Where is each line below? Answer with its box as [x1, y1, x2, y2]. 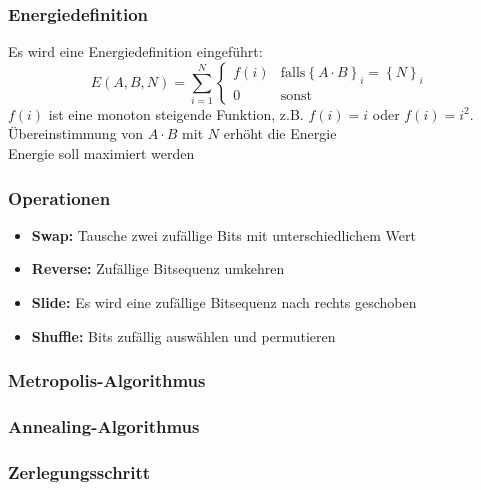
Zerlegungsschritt [8, 459, 151, 484]
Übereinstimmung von [8, 123, 144, 144]
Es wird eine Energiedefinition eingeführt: [8, 41, 263, 62]
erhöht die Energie [223, 123, 337, 144]
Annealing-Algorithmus [8, 413, 200, 438]
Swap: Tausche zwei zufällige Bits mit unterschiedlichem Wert [31, 224, 416, 245]
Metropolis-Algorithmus [8, 368, 206, 393]
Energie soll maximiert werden [8, 143, 195, 163]
